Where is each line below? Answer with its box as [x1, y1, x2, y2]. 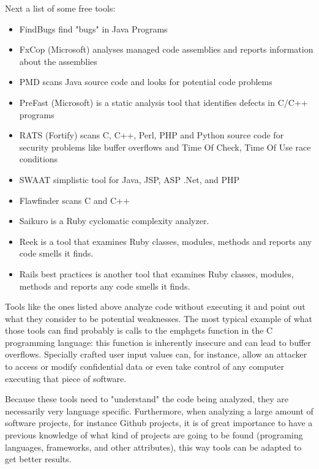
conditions [19, 152, 58, 165]
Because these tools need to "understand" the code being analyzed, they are [5, 392, 288, 405]
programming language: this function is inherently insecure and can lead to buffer [5, 336, 311, 348]
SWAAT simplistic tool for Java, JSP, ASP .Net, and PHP [19, 173, 239, 186]
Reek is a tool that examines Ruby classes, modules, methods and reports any [19, 234, 312, 247]
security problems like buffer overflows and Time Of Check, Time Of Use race [19, 140, 311, 153]
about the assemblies [19, 54, 97, 67]
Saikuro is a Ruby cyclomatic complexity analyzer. [19, 214, 209, 227]
